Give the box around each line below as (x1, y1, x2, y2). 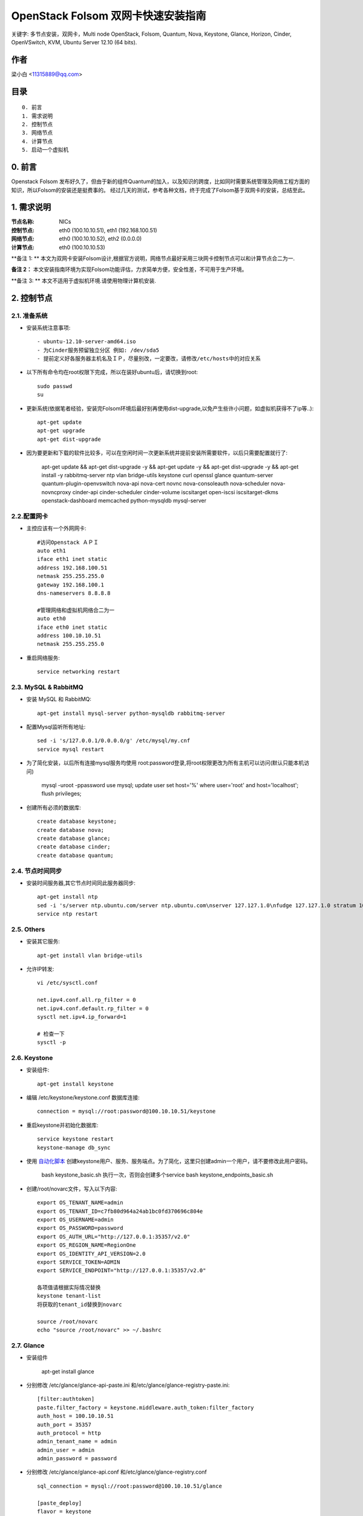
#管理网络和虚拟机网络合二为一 (37, 606, 115, 614)
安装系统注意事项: (26, 324, 71, 331)
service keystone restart (37, 1136, 114, 1142)
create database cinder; (37, 844, 111, 850)
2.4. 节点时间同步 (11, 867, 62, 875)
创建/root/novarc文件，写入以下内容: (26, 1185, 117, 1192)
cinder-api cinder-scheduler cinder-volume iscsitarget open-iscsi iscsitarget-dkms (72, 488, 278, 495)
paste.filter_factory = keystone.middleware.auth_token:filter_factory (37, 1404, 254, 1411)
